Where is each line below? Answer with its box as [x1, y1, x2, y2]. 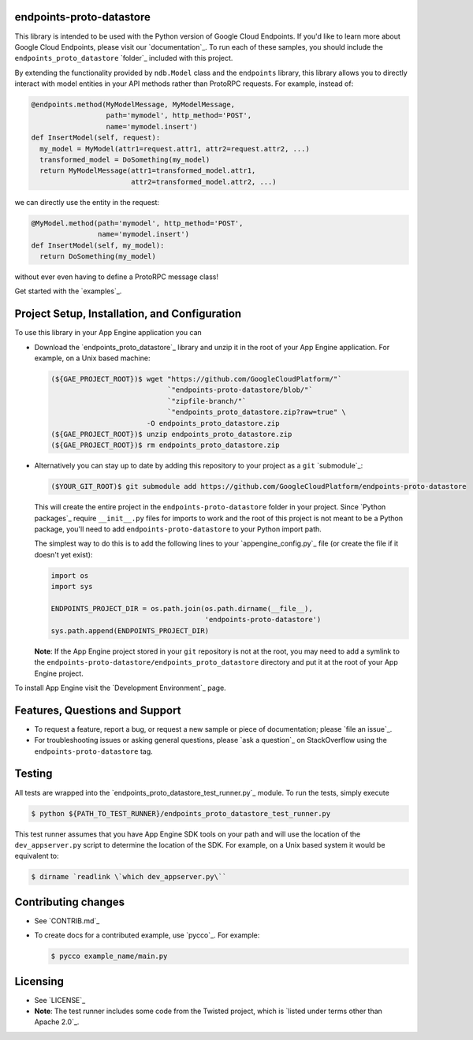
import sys [50, 582, 93, 591]
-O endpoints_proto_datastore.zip [146, 419, 280, 427]
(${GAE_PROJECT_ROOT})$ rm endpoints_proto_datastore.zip [50, 441, 280, 449]
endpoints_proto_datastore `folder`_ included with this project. [14, 54, 233, 63]
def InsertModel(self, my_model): [31, 240, 165, 250]
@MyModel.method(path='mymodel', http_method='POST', [31, 218, 244, 228]
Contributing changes [14, 895, 125, 908]
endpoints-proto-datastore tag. [34, 746, 153, 756]
